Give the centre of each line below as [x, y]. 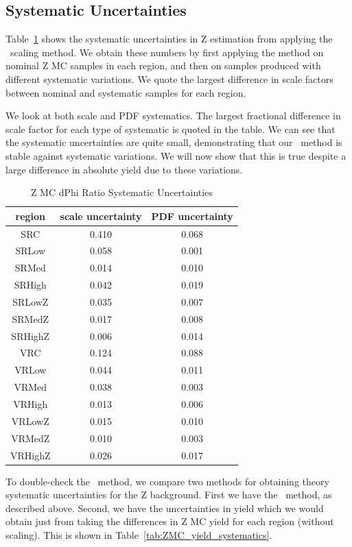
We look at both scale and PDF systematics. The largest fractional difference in [173, 116]
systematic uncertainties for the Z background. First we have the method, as [169, 495]
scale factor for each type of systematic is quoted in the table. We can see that [171, 129]
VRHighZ [31, 455]
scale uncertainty [101, 216]
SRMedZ [31, 318]
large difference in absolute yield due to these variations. [124, 169]
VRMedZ [31, 438]
